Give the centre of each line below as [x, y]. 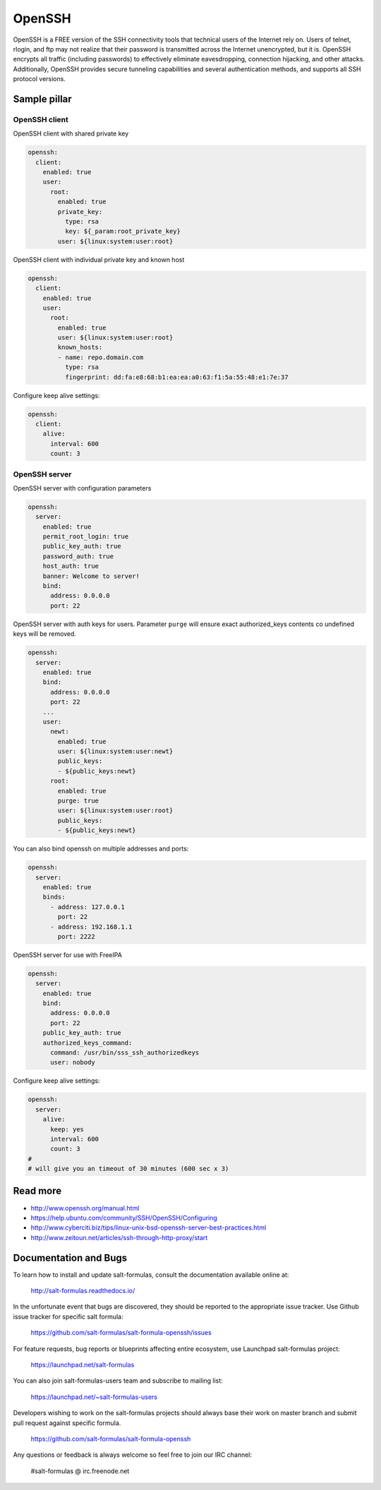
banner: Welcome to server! [91, 576]
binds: [54, 897]
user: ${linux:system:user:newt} [115, 751]
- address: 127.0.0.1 [87, 907]
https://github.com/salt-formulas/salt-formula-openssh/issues [121, 1333]
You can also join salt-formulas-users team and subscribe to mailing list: [118, 1381]
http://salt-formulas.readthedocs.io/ [83, 1291]
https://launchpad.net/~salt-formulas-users [94, 1397]
